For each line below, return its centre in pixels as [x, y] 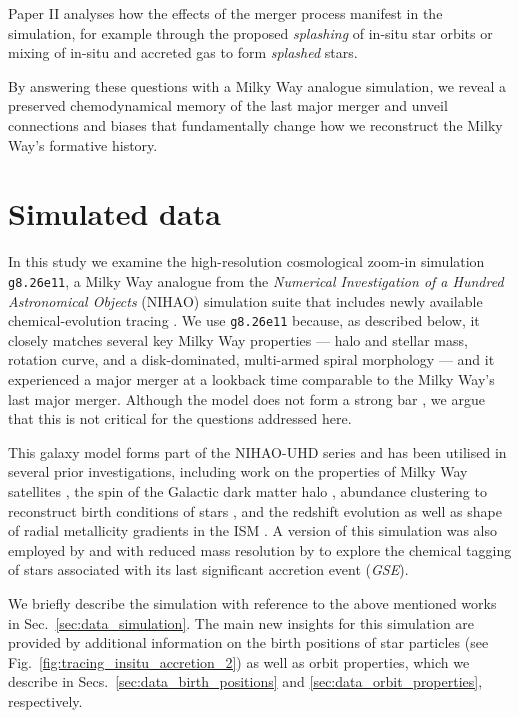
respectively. [45, 700]
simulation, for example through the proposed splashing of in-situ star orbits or [250, 32]
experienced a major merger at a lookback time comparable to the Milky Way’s [251, 378]
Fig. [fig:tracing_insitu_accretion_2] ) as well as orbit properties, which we [239, 661]
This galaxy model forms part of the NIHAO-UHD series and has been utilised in [257, 451]
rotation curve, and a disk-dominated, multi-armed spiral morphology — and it [251, 359]
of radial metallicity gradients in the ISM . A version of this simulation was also [253, 530]
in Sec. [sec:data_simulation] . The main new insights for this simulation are [241, 622]
